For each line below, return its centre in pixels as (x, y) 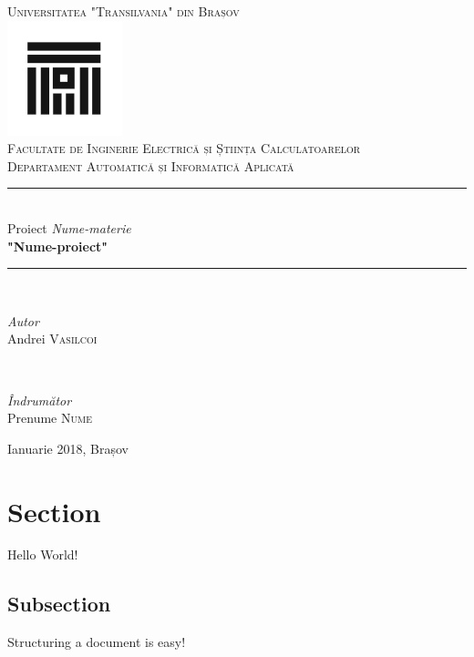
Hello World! (43, 554)
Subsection (59, 604)
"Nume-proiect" (58, 246)
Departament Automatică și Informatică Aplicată (151, 165)
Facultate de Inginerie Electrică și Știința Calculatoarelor (184, 148)
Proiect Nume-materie (69, 227)
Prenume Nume (50, 418)
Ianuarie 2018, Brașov (68, 448)
